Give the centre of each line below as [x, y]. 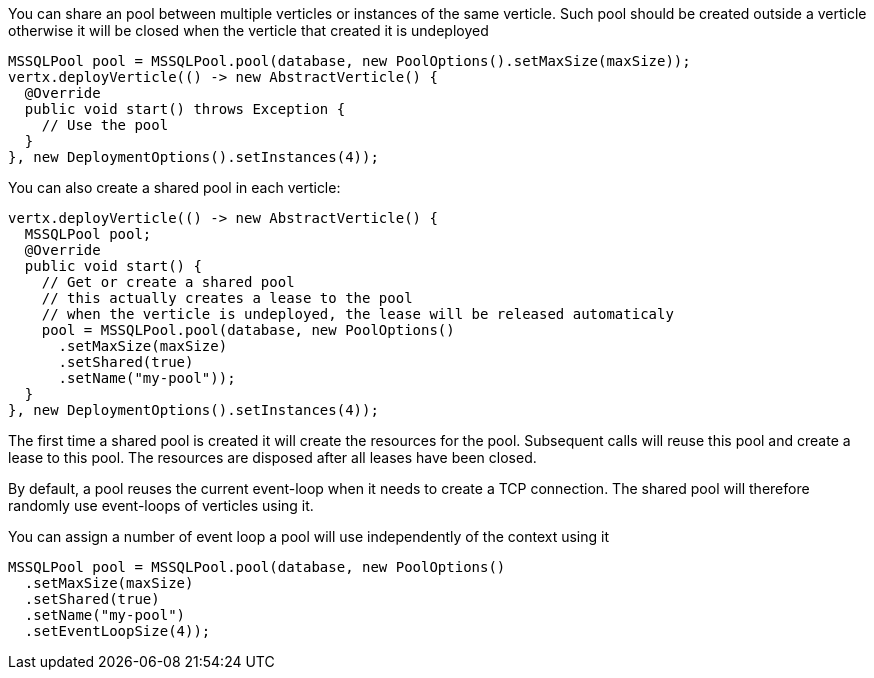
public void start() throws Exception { [185, 109]
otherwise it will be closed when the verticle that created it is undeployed [248, 30]
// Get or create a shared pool [168, 282]
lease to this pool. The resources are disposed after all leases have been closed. [272, 457]
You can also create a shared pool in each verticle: [174, 187]
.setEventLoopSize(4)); [117, 631]
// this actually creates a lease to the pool [227, 298]
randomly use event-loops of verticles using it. [161, 505]
